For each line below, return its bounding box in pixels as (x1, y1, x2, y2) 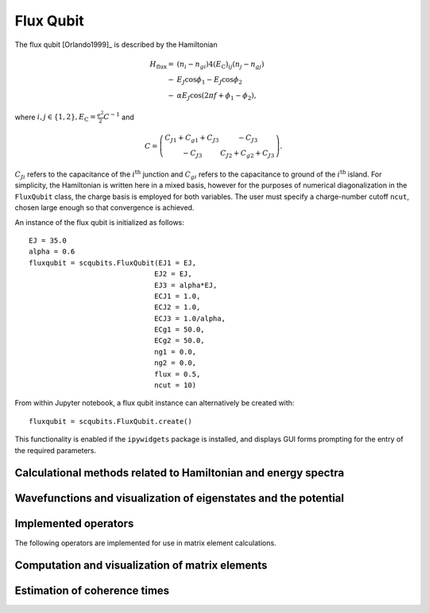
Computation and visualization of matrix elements (14, 559, 268, 572)
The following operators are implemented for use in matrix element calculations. (14, 537, 277, 548)
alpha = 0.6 (29, 247, 75, 256)
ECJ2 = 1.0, (153, 303, 201, 312)
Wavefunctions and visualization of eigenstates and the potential (14, 491, 345, 505)
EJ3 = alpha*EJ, (153, 281, 218, 289)
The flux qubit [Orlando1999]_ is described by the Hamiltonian (14, 40, 218, 49)
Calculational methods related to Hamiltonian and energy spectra (14, 466, 345, 480)
